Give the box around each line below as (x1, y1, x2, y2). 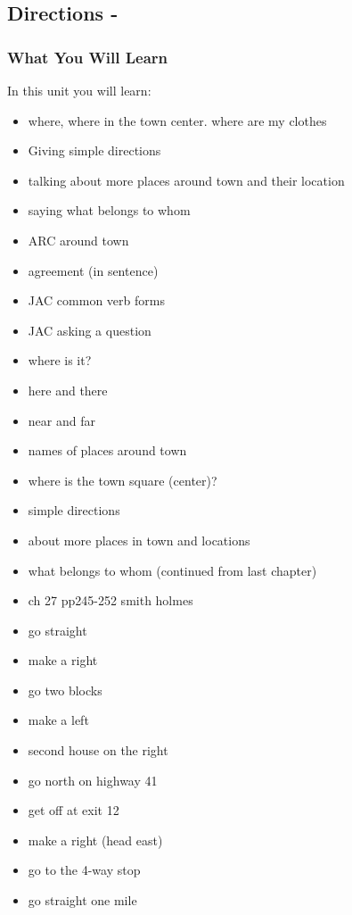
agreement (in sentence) (28, 261, 159, 279)
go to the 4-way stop (28, 861, 141, 879)
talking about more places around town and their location (28, 171, 345, 189)
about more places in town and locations (28, 530, 250, 549)
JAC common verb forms (28, 291, 165, 310)
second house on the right (28, 741, 168, 760)
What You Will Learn (7, 46, 168, 68)
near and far (28, 411, 95, 429)
